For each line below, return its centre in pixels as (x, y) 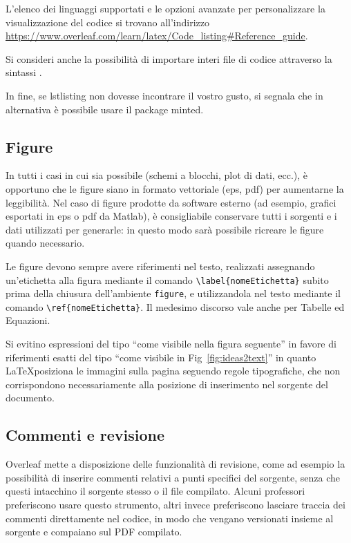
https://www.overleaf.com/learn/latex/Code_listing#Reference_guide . (157, 36)
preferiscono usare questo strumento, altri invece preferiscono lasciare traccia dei (175, 505)
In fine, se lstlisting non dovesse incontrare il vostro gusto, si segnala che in (164, 95)
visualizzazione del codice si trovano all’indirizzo (108, 22)
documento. (30, 398)
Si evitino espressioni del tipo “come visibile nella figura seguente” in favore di (171, 344)
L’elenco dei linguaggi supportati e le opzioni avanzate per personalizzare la (165, 8)
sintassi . (24, 72)
